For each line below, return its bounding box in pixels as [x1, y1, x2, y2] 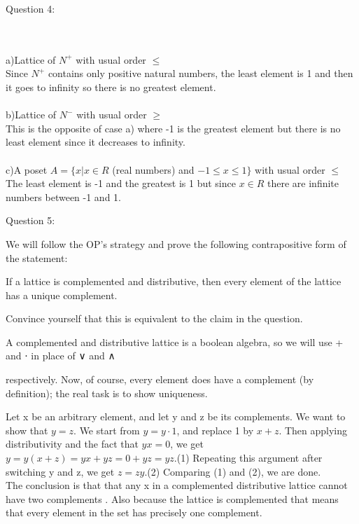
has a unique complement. [6, 287, 118, 302]
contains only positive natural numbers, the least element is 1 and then [48, 66, 353, 81]
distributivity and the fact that [6, 436, 139, 451]
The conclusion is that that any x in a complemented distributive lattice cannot [6, 478, 348, 492]
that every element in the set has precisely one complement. [6, 505, 262, 520]
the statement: [6, 250, 68, 265]
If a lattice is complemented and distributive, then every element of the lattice [6, 274, 342, 289]
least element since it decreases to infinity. [6, 135, 185, 149]
